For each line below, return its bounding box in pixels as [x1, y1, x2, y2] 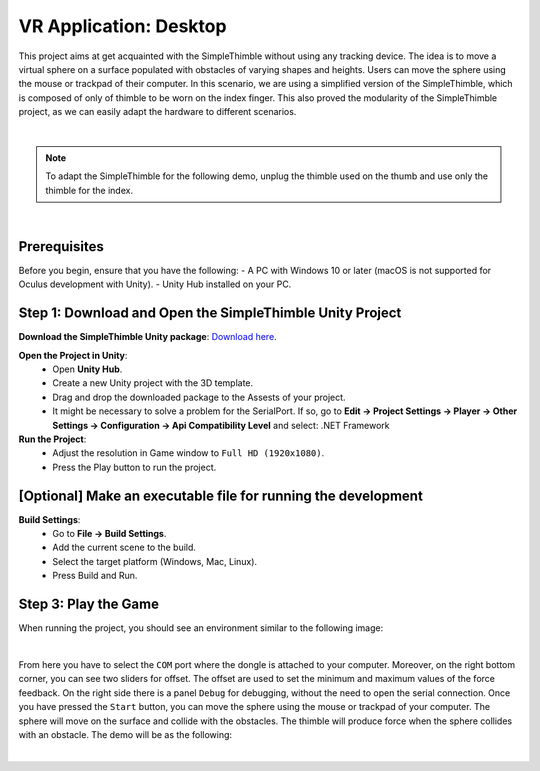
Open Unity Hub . [52, 363, 123, 375]
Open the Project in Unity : [18, 349, 128, 361]
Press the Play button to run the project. [52, 461, 217, 473]
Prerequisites [18, 238, 104, 255]
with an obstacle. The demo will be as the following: [18, 728, 233, 740]
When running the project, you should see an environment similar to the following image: [18, 622, 384, 634]
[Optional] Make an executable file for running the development [18, 487, 424, 504]
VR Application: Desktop [18, 15, 227, 37]
